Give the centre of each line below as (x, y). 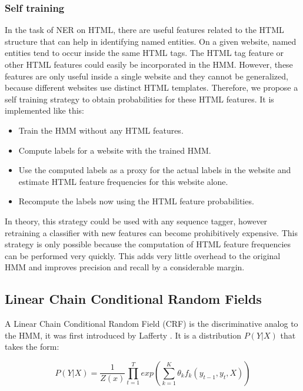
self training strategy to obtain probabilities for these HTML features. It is (139, 99)
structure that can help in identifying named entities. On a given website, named (151, 41)
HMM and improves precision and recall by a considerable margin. (125, 267)
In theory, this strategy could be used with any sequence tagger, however (136, 221)
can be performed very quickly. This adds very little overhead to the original (143, 255)
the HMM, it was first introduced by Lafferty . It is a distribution (123, 335)
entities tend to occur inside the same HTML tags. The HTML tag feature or (144, 53)
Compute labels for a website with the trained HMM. (115, 150)
